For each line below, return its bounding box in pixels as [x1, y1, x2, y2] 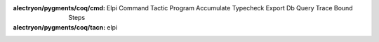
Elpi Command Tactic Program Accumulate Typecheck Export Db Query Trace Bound [106, 4, 354, 12]
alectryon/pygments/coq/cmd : [13, 4, 105, 12]
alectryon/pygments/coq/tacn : [13, 23, 106, 31]
